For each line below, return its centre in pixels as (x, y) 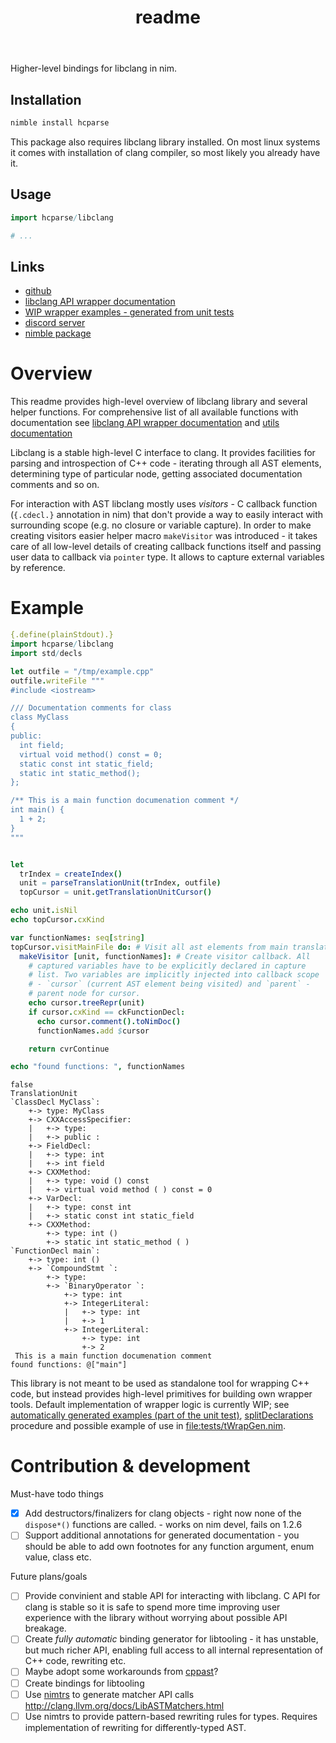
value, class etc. (58, 1557)
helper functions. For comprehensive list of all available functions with (154, 412)
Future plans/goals (49, 1577)
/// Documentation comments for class (91, 708)
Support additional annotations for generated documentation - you (162, 1535)
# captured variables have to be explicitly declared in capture (167, 966)
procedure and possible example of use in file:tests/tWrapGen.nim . (148, 1426)
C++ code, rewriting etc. (75, 1661)
